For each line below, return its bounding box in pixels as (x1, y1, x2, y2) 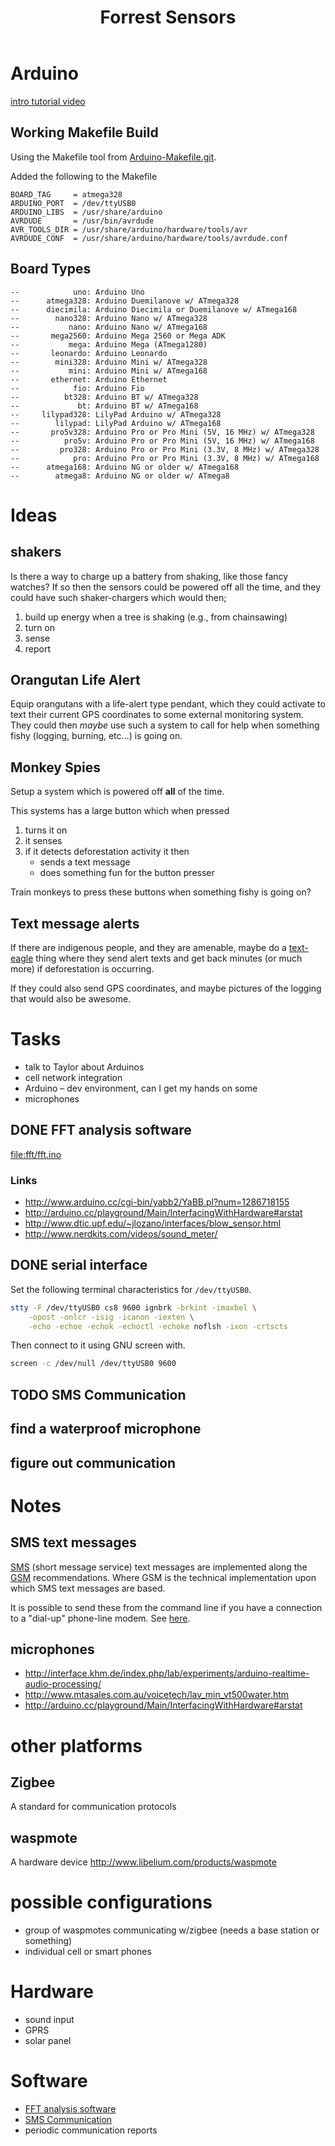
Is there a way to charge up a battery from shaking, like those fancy (10, 570, 289, 582)
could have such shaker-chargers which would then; (10, 591, 227, 603)
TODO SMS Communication (10, 1386, 187, 1403)
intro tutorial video (10, 95, 86, 107)
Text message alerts (10, 915, 140, 932)
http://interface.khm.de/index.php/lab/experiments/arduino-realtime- (24, 1667, 310, 1680)
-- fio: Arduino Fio (10, 383, 145, 393)
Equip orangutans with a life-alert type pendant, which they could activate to (10, 698, 326, 710)
